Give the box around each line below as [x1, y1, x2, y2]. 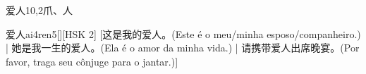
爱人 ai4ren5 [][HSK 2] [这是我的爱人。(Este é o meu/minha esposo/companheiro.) [6, 26, 361, 41]
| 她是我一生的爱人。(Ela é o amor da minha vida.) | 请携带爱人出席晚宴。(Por [6, 40, 360, 55]
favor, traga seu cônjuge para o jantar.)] [6, 54, 178, 68]
